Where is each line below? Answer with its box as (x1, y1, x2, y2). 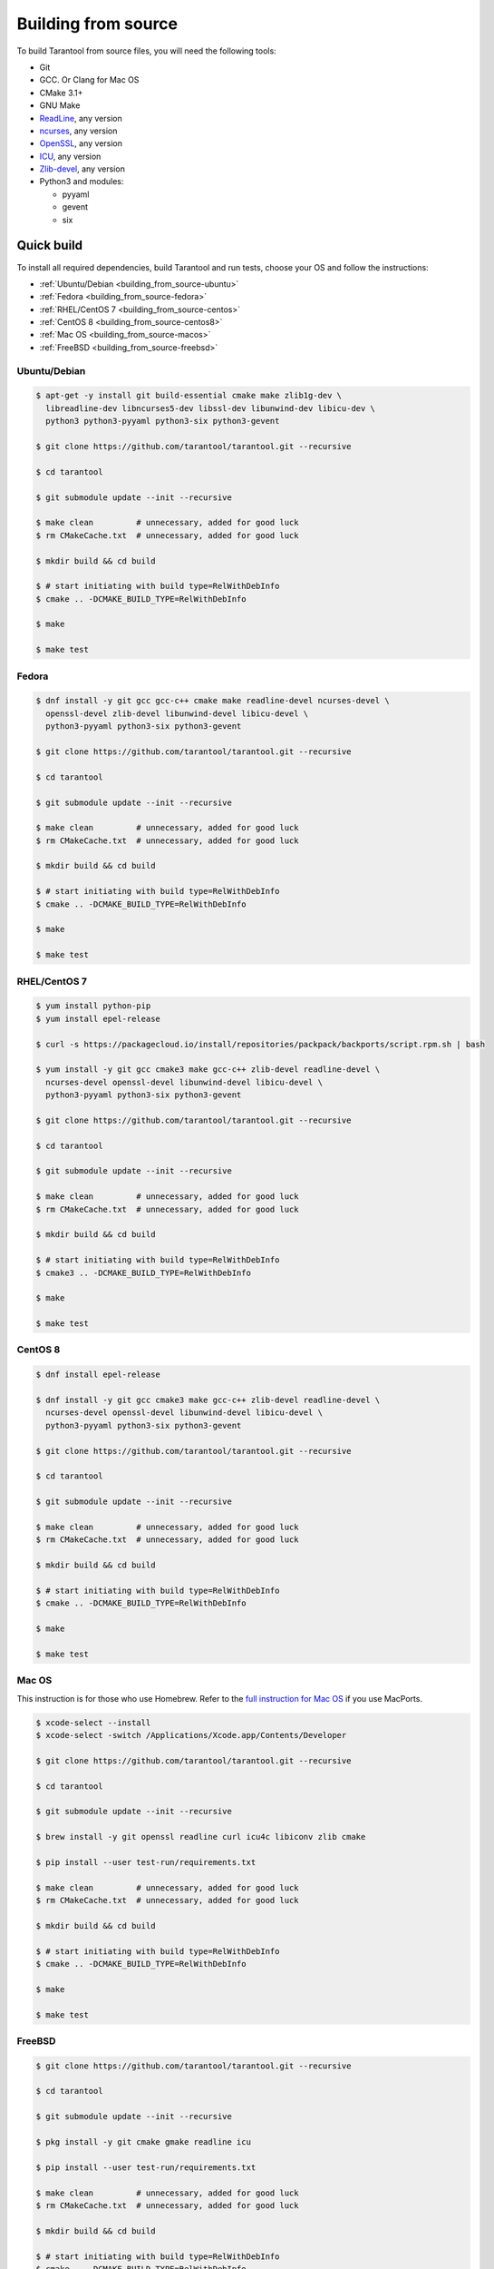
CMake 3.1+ (39, 87, 83, 98)
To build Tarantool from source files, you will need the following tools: (16, 45, 276, 56)
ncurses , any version (39, 125, 118, 136)
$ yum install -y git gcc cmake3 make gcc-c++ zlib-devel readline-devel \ (35, 1065, 381, 1075)
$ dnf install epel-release (35, 1370, 160, 1380)
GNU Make (39, 100, 81, 111)
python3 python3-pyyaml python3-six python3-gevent (45, 416, 280, 427)
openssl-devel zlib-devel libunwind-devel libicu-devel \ (45, 708, 309, 719)
